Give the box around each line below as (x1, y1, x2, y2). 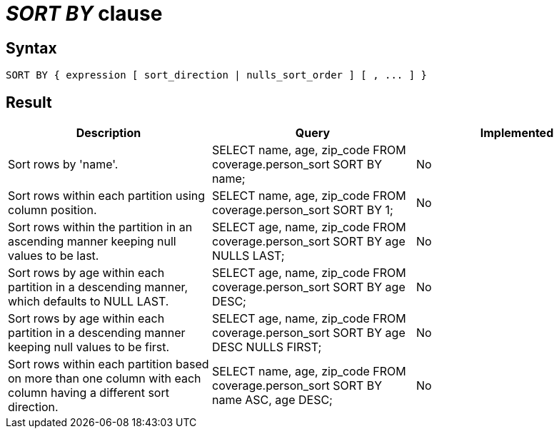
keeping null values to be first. (8, 340, 170, 355)
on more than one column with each (8, 371, 201, 386)
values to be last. (8, 248, 99, 263)
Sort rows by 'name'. (8, 157, 119, 172)
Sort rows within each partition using (8, 188, 206, 203)
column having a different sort (8, 385, 169, 400)
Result (6, 93, 52, 111)
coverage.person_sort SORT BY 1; (211, 203, 393, 218)
